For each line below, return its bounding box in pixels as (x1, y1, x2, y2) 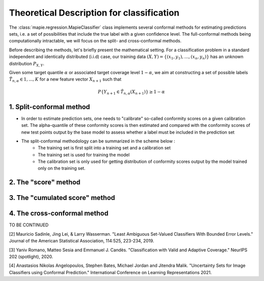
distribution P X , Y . (9, 60, 44, 68)
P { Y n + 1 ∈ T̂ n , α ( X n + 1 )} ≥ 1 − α (98, 89, 165, 96)
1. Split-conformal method (9, 102, 90, 111)
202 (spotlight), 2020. (9, 254, 53, 260)
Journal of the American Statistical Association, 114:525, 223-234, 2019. (9, 238, 154, 244)
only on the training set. (38, 165, 86, 171)
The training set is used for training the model (38, 152, 130, 158)
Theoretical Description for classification (9, 7, 179, 18)
